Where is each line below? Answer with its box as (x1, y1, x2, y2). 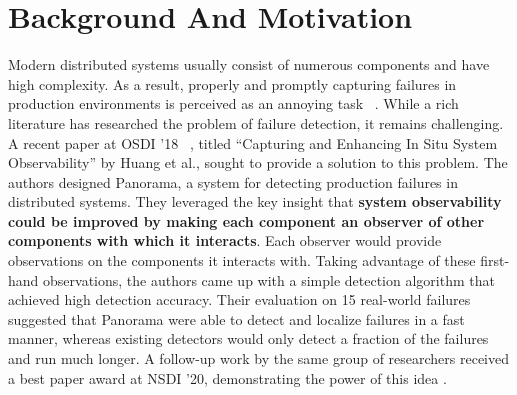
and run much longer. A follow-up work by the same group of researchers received (8, 348, 510, 369)
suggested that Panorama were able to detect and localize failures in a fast (8, 308, 465, 329)
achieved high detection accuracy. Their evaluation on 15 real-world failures (8, 289, 471, 310)
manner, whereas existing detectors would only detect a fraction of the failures (8, 328, 489, 349)
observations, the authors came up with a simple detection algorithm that (43, 269, 495, 290)
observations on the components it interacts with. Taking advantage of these (8, 250, 476, 271)
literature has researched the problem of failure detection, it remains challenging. (8, 112, 504, 133)
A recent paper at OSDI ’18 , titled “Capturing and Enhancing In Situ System (8, 132, 498, 153)
